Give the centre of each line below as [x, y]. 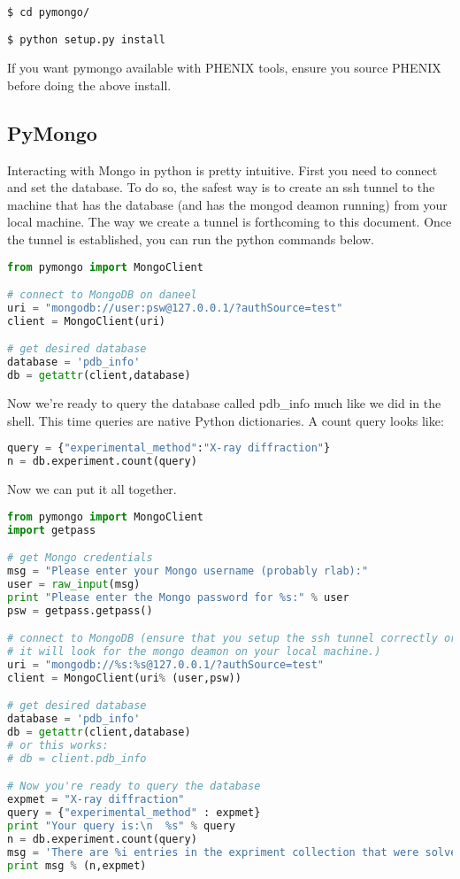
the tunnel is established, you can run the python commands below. [191, 239]
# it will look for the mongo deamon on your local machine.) [194, 651]
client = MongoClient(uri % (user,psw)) [124, 678]
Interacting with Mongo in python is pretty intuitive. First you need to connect [222, 170]
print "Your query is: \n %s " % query [121, 825]
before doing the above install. [89, 85]
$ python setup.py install [86, 39]
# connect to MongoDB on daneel [102, 295]
